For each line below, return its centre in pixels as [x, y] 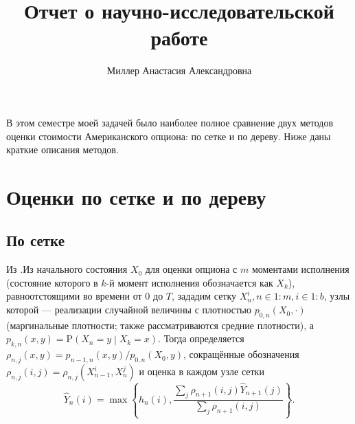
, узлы [337, 296]
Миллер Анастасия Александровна [179, 70]
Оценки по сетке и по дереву [136, 196]
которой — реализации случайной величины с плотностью [129, 310]
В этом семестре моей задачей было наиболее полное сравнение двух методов [170, 122]
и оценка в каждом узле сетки [202, 371]
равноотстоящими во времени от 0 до [85, 296]
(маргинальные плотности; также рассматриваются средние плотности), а [160, 325]
